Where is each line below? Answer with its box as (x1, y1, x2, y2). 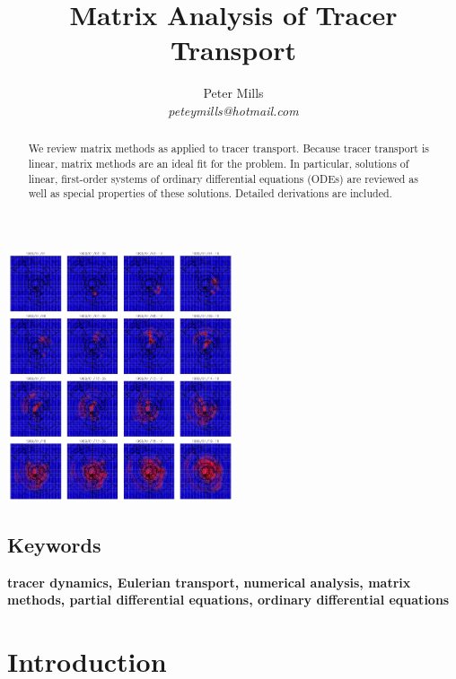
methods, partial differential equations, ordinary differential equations (7, 590, 450, 609)
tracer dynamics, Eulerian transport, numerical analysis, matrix (7, 572, 411, 591)
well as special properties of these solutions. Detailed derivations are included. (28, 186, 392, 201)
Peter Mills (203, 83, 264, 102)
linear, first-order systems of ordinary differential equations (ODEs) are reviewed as (28, 170, 418, 186)
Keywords (7, 531, 101, 559)
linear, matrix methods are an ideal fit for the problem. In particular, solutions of (28, 155, 409, 170)
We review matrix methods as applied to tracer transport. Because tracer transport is (28, 141, 429, 156)
